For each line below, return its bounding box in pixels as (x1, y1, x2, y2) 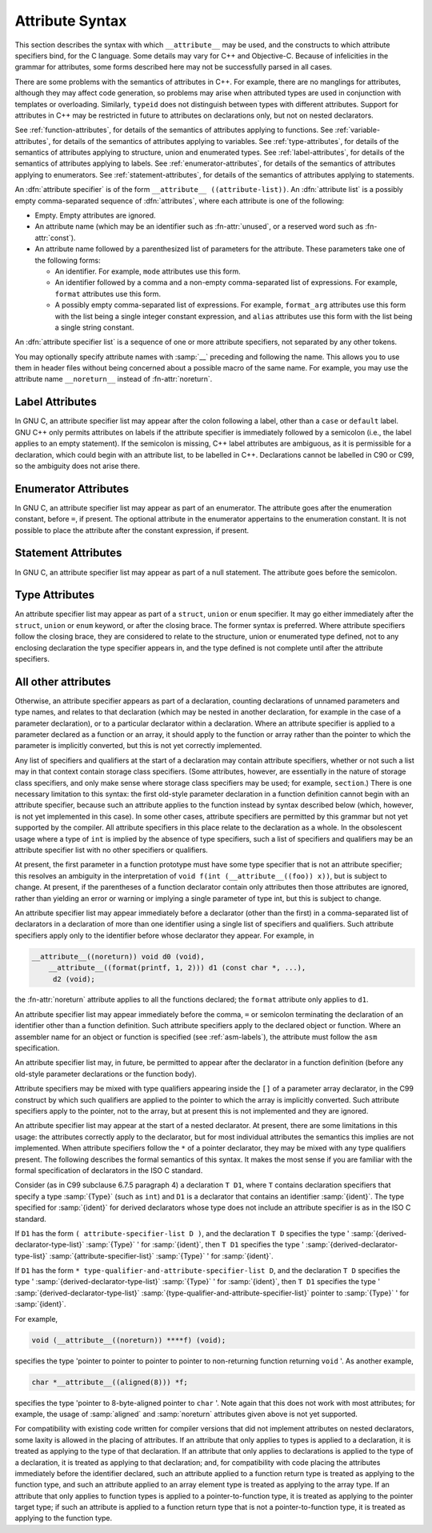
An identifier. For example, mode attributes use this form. (54, 266, 241, 276)
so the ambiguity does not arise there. (14, 461, 140, 470)
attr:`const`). (34, 233, 76, 242)
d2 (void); (52, 975, 96, 983)
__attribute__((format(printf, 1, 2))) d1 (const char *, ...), (48, 963, 306, 972)
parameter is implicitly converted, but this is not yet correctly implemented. (14, 741, 262, 750)
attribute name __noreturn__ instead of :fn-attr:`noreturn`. (14, 374, 213, 384)
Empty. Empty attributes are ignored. (34, 210, 156, 220)
